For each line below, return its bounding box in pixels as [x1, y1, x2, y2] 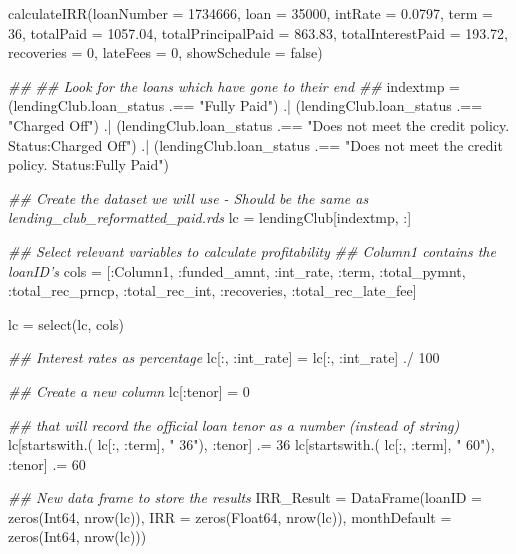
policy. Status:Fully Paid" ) [8, 154, 169, 175]
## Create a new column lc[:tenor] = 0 [8, 380, 250, 401]
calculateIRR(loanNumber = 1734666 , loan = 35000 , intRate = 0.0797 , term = [8, 3, 493, 23]
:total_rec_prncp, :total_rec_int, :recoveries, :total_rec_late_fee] [8, 280, 417, 301]
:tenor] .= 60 [8, 453, 86, 474]
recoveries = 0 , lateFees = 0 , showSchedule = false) [8, 42, 323, 63]
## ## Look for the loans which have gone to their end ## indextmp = [8, 75, 460, 96]
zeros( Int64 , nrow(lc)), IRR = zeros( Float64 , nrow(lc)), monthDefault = [8, 506, 452, 527]
